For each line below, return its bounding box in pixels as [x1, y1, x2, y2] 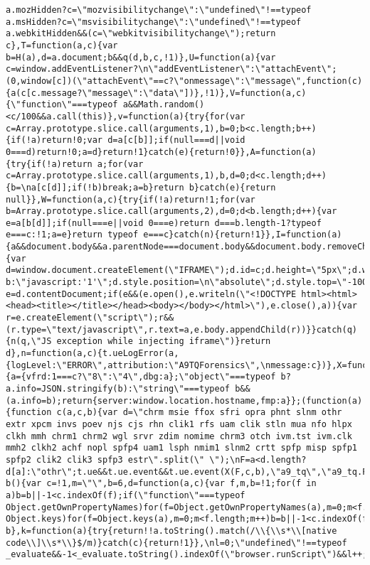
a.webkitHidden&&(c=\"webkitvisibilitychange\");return [6, 28, 276, 39]
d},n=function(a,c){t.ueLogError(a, [6, 348, 179, 359]
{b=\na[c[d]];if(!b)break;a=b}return [6, 182, 184, 193]
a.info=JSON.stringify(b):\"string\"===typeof [6, 384, 230, 394]
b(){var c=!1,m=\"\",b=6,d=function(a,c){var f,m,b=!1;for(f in [6, 478, 317, 489]
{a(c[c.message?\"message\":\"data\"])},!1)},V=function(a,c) [6, 87, 307, 98]
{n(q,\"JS [6, 336, 52, 347]
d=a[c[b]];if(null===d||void [107, 135, 245, 146]
